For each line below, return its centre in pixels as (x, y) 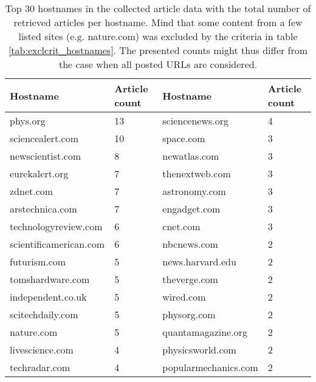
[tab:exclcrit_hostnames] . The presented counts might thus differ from (158, 50)
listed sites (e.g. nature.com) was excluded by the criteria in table (158, 36)
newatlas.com (191, 156)
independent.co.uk (48, 297)
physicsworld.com (199, 350)
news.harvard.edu (199, 261)
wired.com (184, 297)
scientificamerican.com (57, 244)
